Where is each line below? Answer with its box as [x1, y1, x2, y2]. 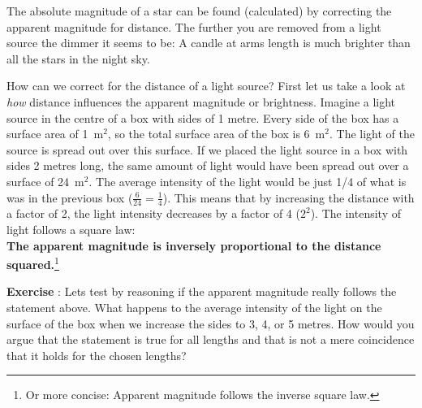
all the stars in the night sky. [6, 50, 150, 67]
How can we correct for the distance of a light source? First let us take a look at [6, 77, 406, 94]
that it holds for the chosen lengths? [6, 346, 187, 363]
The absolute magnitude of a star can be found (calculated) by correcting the [6, 2, 392, 19]
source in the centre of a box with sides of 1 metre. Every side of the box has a [6, 109, 399, 126]
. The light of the [329, 125, 415, 142]
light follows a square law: [6, 220, 136, 237]
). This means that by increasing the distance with [162, 189, 415, 206]
